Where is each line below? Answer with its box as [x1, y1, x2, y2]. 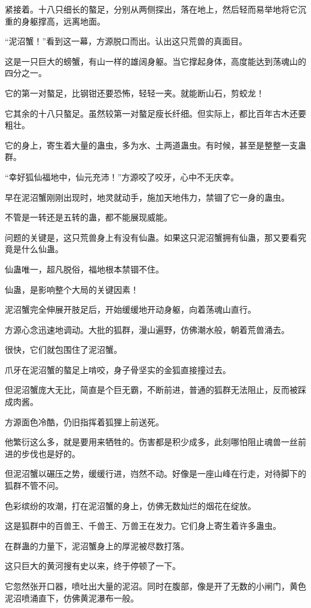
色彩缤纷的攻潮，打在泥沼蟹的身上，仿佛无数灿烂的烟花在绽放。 [5, 499, 256, 512]
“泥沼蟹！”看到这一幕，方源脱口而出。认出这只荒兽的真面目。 [5, 35, 248, 47]
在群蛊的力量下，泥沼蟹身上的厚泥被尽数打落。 [5, 539, 189, 552]
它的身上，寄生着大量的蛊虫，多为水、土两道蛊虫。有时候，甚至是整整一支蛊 [5, 138, 306, 151]
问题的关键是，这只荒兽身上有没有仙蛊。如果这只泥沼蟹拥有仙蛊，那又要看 [5, 231, 298, 243]
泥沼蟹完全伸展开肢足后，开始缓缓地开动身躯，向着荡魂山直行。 [5, 303, 256, 316]
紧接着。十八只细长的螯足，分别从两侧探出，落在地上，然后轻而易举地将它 [5, 3, 298, 15]
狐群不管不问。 [5, 479, 63, 492]
